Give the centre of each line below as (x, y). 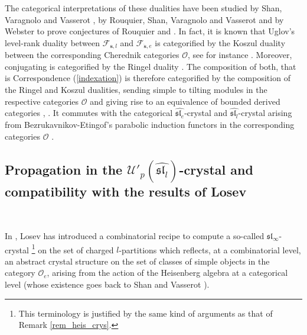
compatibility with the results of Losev (126, 191)
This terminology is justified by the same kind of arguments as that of (146, 313)
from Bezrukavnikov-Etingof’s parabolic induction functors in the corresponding (150, 125)
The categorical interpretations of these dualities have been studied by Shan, (143, 8)
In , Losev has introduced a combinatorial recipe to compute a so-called (135, 236)
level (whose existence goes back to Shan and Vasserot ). (107, 284)
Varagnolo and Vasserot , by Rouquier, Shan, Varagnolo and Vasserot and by (144, 19)
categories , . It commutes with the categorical (89, 113)
